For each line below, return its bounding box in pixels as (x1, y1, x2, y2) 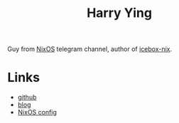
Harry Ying (86, 5, 153, 21)
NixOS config (17, 108, 57, 117)
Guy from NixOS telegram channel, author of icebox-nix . (7, 45, 173, 54)
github (17, 93, 37, 102)
